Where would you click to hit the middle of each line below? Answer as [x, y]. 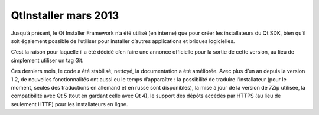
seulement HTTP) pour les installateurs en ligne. [69, 104]
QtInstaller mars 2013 [65, 15]
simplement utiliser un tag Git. [47, 60]
